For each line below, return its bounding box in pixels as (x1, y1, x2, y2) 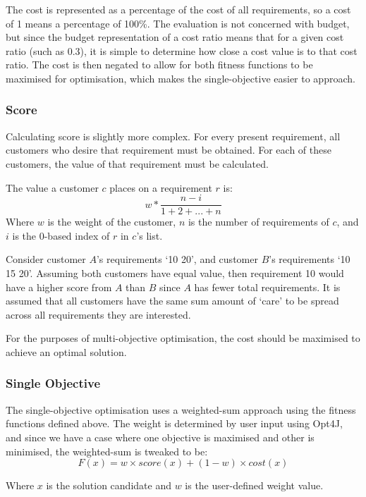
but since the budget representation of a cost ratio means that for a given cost (6, 30, 344, 44)
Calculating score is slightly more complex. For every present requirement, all (6, 128, 341, 143)
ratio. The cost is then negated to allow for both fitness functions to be (6, 57, 313, 72)
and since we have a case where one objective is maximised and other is (6, 429, 315, 444)
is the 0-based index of (12, 228, 110, 243)
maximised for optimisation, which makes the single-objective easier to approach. (6, 70, 355, 85)
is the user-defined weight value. (185, 478, 324, 493)
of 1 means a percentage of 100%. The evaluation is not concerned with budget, (6, 16, 350, 30)
